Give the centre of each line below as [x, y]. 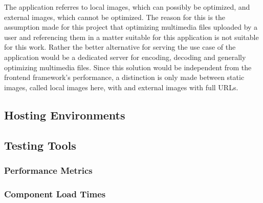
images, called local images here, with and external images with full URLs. [121, 87]
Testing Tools [40, 145]
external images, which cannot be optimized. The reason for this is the [115, 17]
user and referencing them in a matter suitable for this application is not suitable [131, 37]
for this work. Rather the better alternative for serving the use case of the [120, 47]
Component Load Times [55, 194]
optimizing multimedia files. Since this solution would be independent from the [128, 67]
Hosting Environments [65, 115]
